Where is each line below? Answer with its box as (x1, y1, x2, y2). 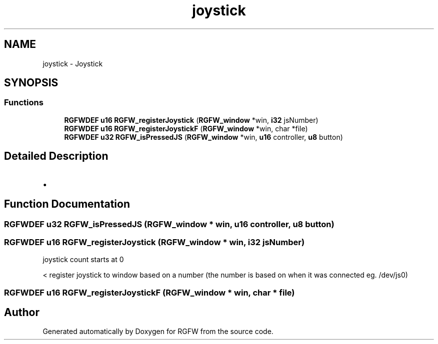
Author (4, 306, 39, 319)
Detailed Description (4, 150, 108, 163)
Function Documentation (4, 198, 130, 211)
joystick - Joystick (42, 59, 103, 68)
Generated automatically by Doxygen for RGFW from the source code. (42, 327, 273, 336)
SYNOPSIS (4, 76, 58, 89)
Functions (4, 97, 43, 108)
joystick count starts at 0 (42, 255, 124, 264)
